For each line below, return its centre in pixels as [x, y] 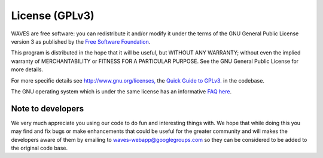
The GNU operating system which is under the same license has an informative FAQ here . [121, 91]
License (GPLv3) [53, 16]
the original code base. [39, 148]
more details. [27, 69]
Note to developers [47, 109]
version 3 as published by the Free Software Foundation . [81, 41]
